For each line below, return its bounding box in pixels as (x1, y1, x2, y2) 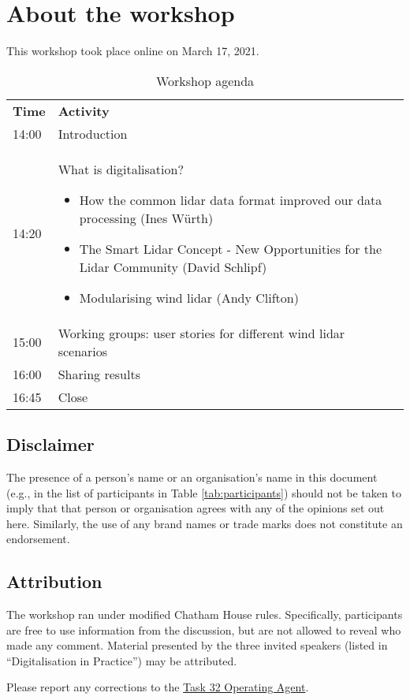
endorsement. (6, 531, 70, 547)
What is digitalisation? (58, 159, 184, 178)
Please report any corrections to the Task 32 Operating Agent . (6, 679, 309, 695)
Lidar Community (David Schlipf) (79, 257, 267, 276)
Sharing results (58, 364, 140, 383)
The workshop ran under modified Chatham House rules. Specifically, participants (6, 606, 403, 623)
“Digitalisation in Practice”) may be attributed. (6, 652, 237, 668)
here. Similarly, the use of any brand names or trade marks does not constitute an (6, 515, 403, 531)
